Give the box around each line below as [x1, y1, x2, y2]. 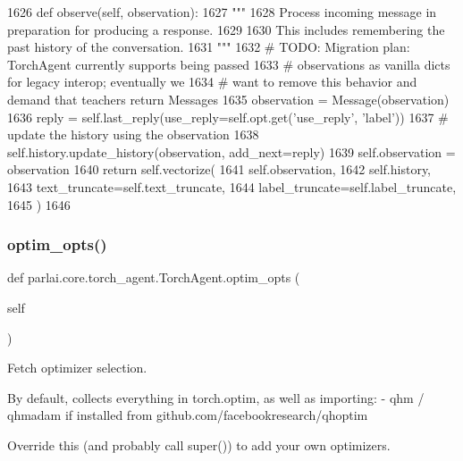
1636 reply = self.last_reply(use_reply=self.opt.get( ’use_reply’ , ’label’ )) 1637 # [7, 107, 449, 126]
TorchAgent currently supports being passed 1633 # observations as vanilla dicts [7, 54, 450, 73]
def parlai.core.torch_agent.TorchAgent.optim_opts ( [7, 268, 300, 287]
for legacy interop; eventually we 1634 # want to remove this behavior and [7, 72, 417, 91]
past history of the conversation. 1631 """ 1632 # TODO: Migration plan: [7, 38, 410, 56]
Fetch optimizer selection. [7, 358, 147, 377]
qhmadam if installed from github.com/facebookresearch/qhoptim [7, 406, 368, 424]
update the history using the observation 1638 [7, 125, 259, 144]
